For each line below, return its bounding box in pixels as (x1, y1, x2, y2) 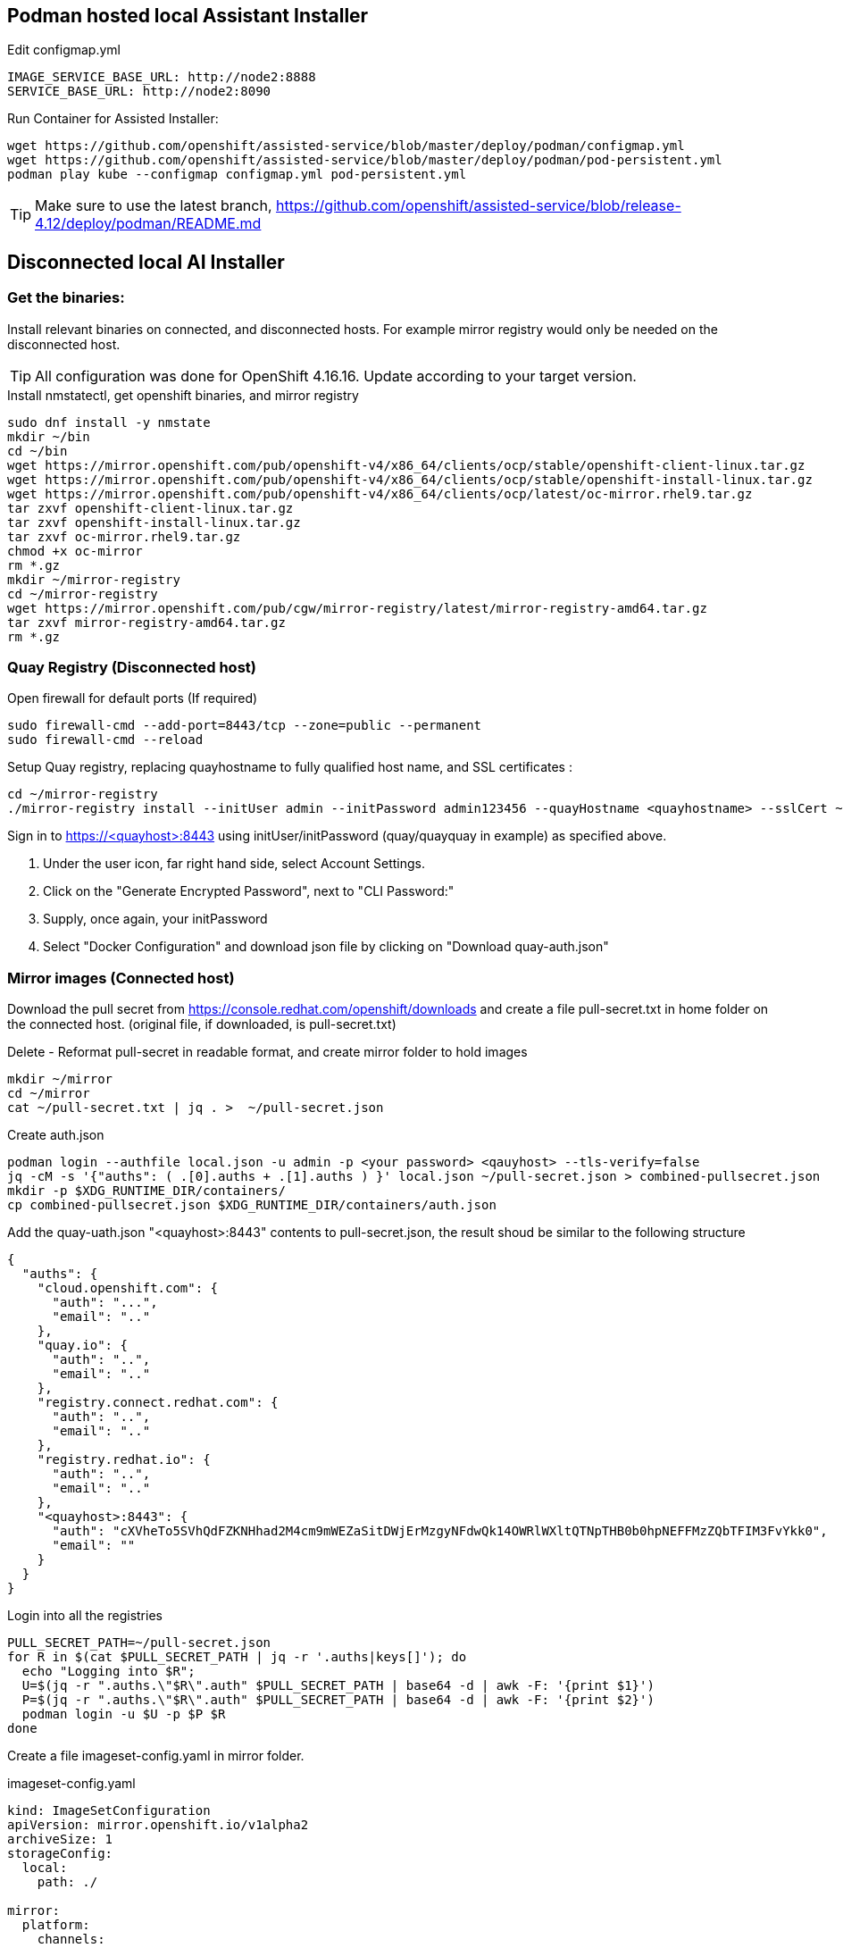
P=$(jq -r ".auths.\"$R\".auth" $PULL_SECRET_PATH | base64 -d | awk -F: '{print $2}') (21, 1693, 655, 1708)
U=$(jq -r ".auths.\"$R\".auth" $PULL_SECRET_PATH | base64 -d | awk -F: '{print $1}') (21, 1678, 655, 1693)
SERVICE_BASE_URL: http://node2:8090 (7, 84, 271, 99)
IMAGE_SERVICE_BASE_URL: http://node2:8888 (7, 70, 316, 85)
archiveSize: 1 (7, 1832, 113, 1847)
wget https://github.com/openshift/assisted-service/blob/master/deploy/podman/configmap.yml (7, 138, 685, 154)
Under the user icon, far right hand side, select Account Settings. (43, 856, 425, 872)
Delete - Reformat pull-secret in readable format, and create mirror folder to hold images (7, 1044, 528, 1060)
